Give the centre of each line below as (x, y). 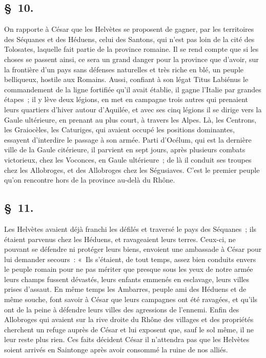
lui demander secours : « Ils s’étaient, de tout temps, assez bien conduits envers (130, 259)
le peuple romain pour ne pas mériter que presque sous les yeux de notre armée (129, 269)
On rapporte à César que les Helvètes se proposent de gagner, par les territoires (129, 29)
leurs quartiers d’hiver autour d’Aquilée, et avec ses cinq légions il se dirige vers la (133, 109)
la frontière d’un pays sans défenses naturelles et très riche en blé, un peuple (124, 69)
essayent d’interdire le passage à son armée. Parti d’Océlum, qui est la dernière (128, 139)
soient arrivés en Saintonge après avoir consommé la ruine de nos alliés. (116, 350)
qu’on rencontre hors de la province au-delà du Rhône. (90, 180)
